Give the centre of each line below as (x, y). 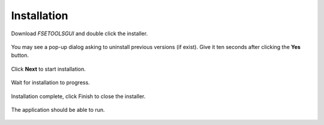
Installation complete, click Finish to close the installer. (78, 96)
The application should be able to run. (58, 109)
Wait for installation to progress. (50, 83)
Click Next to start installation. (49, 69)
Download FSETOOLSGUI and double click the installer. (79, 33)
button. (20, 55)
